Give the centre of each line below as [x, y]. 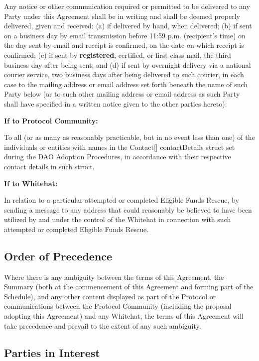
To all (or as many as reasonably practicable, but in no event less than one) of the [129, 137]
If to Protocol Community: [51, 120]
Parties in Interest [52, 352]
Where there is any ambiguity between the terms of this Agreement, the [114, 277]
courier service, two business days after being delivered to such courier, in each [124, 74]
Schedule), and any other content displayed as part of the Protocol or [110, 296]
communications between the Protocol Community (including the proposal [118, 306]
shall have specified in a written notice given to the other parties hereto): [116, 103]
